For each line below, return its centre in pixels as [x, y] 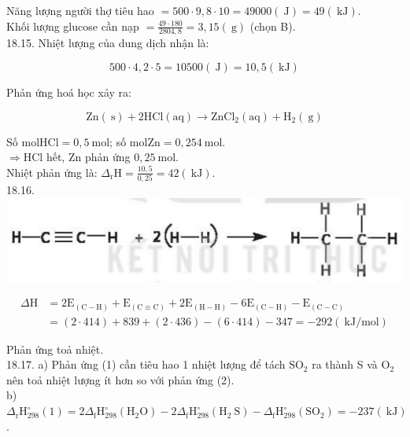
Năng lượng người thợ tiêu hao [80, 10]
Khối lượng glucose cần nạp [73, 26]
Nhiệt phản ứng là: [52, 172]
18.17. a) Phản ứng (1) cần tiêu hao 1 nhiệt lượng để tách [146, 364]
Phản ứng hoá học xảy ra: [69, 92]
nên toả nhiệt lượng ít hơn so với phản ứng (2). [120, 379]
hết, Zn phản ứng [88, 157]
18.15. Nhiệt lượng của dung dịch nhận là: [108, 43]
